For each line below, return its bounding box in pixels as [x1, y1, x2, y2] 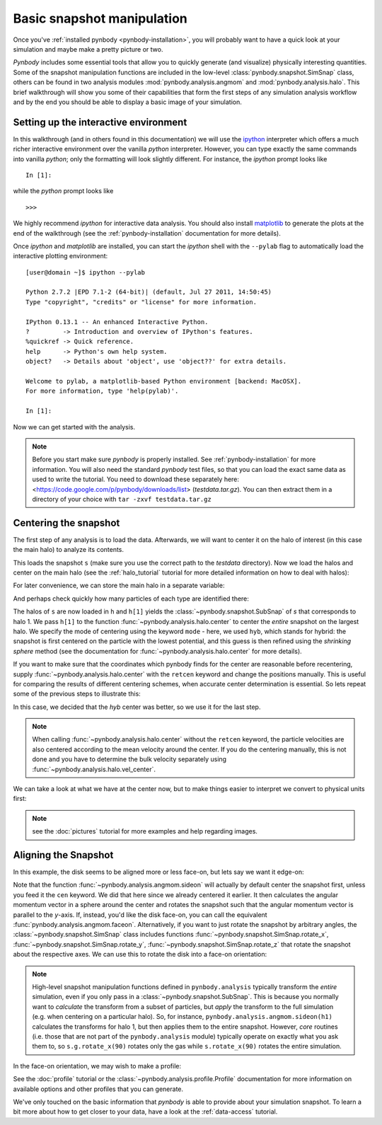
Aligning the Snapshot [13, 849, 114, 861]
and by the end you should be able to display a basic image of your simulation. [13, 98, 242, 106]
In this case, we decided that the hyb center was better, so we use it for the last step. [13, 703, 261, 711]
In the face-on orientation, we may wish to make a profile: [13, 1061, 182, 1070]
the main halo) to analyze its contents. [13, 546, 124, 554]
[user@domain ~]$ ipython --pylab [25, 268, 145, 276]
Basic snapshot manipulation [13, 11, 187, 26]
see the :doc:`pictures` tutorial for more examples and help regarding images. [32, 827, 258, 836]
